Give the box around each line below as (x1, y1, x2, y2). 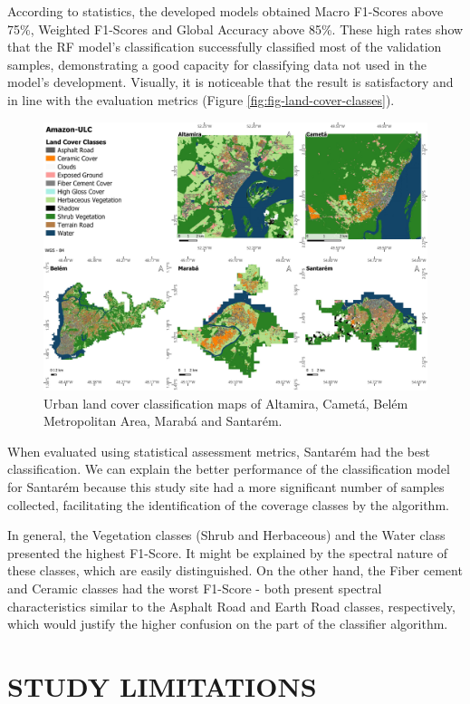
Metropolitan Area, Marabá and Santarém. (43, 411, 283, 430)
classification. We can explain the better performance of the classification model (7, 459, 450, 478)
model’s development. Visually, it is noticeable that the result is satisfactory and (7, 72, 454, 92)
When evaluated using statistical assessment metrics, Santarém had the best (7, 441, 430, 460)
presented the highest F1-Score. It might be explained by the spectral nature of (7, 543, 447, 562)
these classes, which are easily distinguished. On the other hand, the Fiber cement (7, 561, 463, 580)
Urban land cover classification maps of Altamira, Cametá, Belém (43, 393, 408, 412)
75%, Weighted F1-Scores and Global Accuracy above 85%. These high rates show (7, 19, 464, 38)
